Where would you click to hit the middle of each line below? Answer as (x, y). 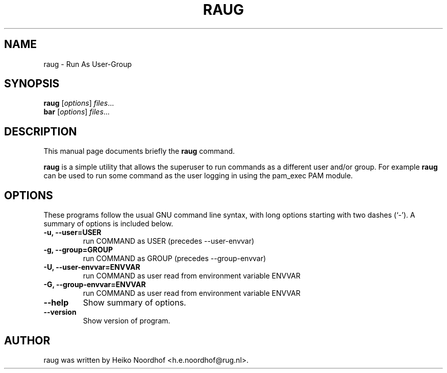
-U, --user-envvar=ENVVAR (92, 267)
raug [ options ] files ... (79, 103)
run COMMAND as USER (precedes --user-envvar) (169, 241)
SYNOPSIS (32, 84)
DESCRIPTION (41, 131)
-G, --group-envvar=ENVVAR (95, 285)
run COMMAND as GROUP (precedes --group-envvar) (175, 259)
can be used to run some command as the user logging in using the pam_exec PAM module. (198, 176)
